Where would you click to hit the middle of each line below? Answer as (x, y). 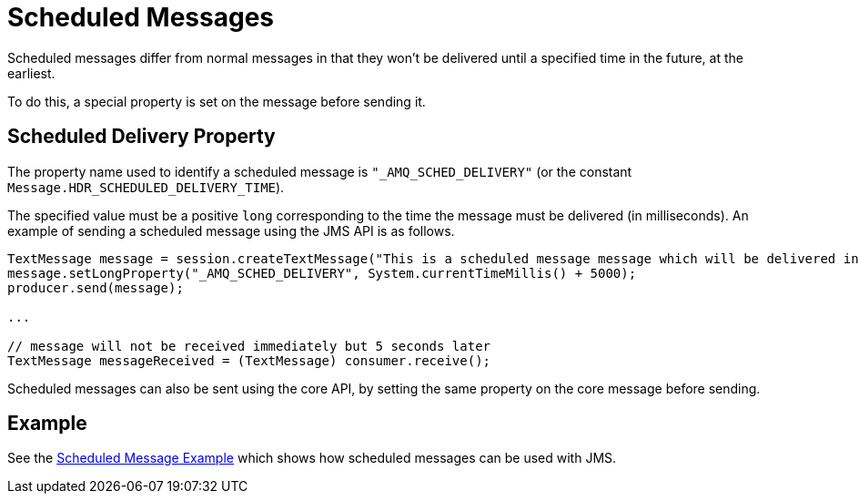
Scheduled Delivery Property (141, 137)
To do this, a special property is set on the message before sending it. (217, 101)
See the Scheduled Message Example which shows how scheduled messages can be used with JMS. (312, 458)
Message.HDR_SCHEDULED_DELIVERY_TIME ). (146, 187)
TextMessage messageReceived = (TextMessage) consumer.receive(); (249, 360)
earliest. (31, 73)
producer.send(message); (96, 287)
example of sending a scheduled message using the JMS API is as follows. (231, 230)
